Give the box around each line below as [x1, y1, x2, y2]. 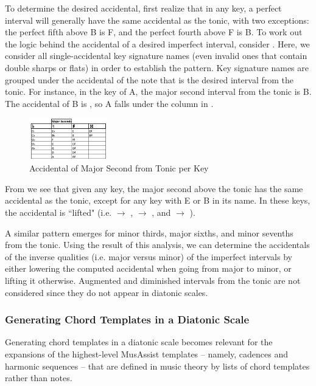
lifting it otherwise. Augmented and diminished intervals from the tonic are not [5, 274, 301, 287]
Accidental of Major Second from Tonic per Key [29, 162, 209, 174]
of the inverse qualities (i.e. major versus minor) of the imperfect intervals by [5, 250, 292, 263]
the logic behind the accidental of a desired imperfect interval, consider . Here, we [5, 37, 310, 50]
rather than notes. [5, 371, 72, 384]
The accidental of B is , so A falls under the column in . [5, 97, 214, 109]
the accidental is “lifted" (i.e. [5, 206, 112, 219]
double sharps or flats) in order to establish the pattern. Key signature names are [5, 61, 309, 74]
